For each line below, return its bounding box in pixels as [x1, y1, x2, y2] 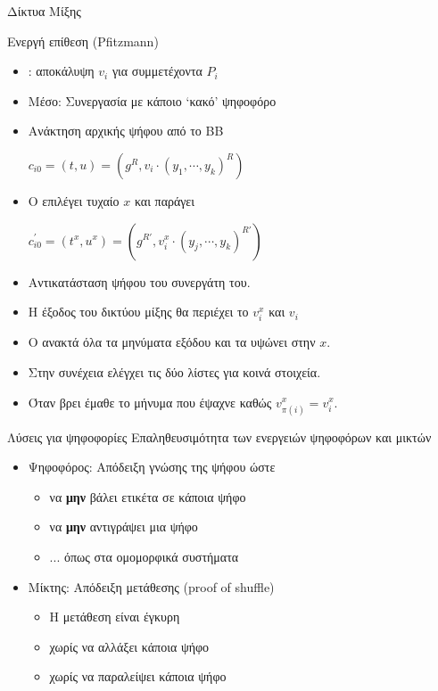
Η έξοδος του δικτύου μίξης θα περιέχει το [28, 302, 249, 321]
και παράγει [134, 191, 194, 210]
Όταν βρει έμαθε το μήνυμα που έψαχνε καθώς [28, 392, 272, 411]
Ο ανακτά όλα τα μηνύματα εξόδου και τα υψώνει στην [28, 333, 316, 351]
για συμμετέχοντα [112, 62, 202, 80]
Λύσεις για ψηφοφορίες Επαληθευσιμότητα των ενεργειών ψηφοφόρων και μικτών [7, 427, 432, 446]
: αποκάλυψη [28, 62, 95, 80]
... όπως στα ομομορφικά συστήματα [49, 547, 239, 566]
